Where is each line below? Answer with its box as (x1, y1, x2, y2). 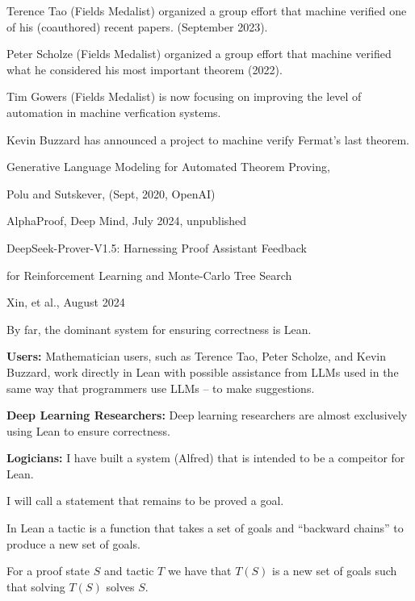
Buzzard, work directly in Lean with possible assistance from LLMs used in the (6, 363, 399, 380)
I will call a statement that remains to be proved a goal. (6, 492, 284, 509)
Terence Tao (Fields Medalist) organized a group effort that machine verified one (6, 2, 407, 19)
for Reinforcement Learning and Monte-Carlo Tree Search (6, 266, 292, 283)
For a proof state (6, 562, 90, 579)
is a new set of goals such (272, 562, 397, 579)
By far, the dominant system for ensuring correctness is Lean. (6, 320, 312, 337)
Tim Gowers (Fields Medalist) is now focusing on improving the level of (6, 88, 362, 105)
